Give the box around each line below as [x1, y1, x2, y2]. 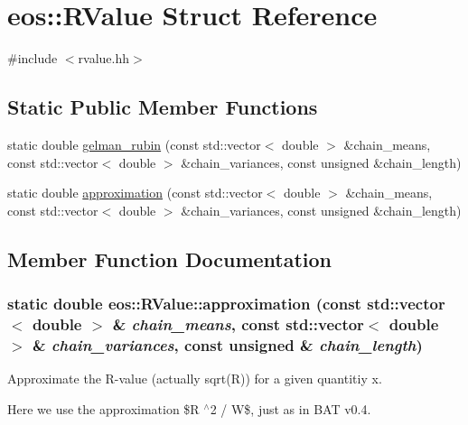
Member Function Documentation [7, 245, 332, 273]
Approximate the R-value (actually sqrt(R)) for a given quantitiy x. [7, 369, 382, 388]
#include [7, 49, 58, 68]
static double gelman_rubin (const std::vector [7, 134, 261, 153]
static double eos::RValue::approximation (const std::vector [7, 292, 445, 314]
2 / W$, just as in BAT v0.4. [210, 399, 371, 418]
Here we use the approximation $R [7, 399, 200, 418]
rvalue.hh [78, 49, 130, 68]
